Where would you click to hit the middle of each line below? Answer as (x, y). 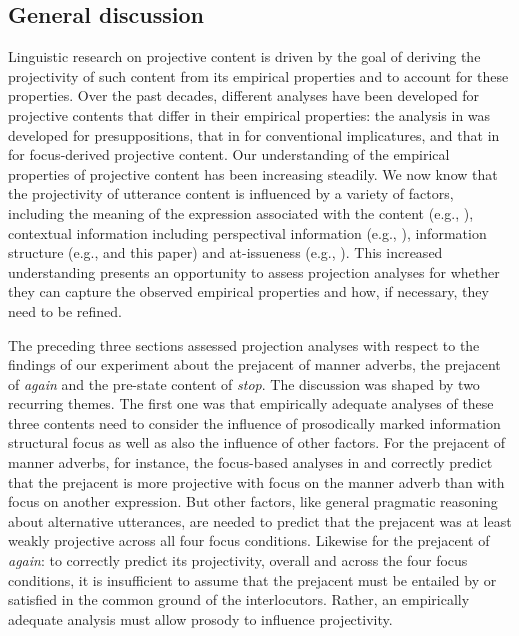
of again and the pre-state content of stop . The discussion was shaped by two (244, 383)
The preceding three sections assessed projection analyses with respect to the (244, 344)
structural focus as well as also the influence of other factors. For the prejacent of (257, 442)
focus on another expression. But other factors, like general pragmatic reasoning (253, 501)
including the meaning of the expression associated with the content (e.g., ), (241, 212)
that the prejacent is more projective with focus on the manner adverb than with (256, 481)
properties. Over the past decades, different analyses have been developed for (244, 95)
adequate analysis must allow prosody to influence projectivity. (200, 618)
